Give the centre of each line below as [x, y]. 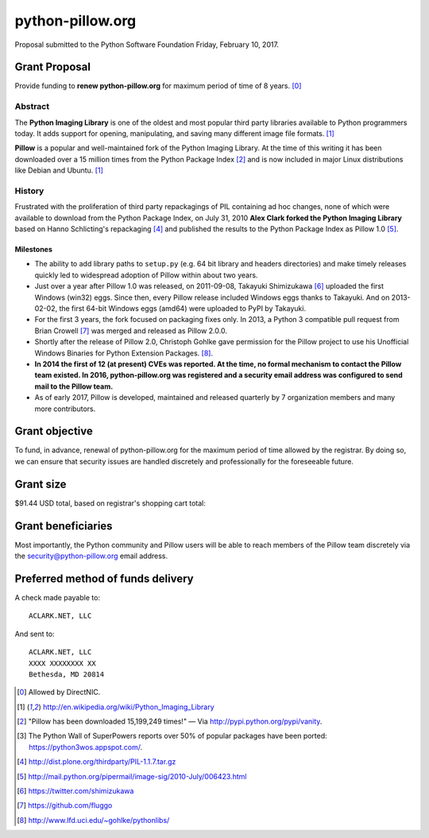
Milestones [34, 250]
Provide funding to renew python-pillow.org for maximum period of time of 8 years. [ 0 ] [158, 86]
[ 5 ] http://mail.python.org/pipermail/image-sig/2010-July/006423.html [132, 776]
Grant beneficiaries [64, 526]
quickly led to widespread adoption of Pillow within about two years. [146, 275]
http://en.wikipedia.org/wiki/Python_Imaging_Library [128, 707]
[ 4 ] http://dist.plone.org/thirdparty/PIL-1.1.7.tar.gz [97, 762]
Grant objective [54, 431]
